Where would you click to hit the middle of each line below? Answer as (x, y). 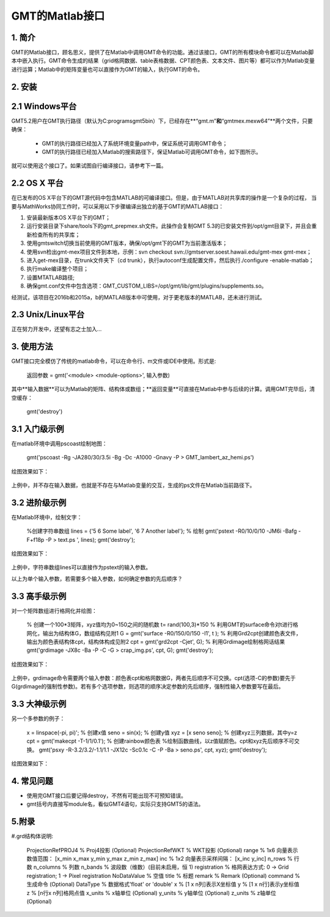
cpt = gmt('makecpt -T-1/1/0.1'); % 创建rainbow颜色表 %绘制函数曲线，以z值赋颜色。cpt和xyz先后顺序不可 (160, 741)
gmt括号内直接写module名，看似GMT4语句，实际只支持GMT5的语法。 (115, 804)
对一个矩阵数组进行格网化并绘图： (54, 610)
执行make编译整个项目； (57, 269)
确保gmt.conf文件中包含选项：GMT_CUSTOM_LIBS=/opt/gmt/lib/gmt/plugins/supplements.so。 (147, 286)
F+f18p (35, 539)
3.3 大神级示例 (39, 704)
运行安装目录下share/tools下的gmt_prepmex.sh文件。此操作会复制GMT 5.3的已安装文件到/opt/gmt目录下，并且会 (169, 226)
